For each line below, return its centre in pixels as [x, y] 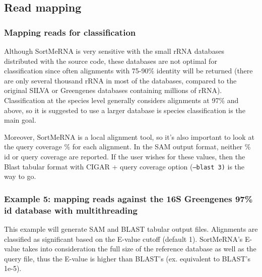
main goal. [20, 120]
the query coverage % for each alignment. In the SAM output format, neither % [127, 147]
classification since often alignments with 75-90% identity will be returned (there [128, 71]
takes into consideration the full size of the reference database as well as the [139, 249]
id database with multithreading [71, 210]
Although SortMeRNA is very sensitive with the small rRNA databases [114, 51]
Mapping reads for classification [70, 32]
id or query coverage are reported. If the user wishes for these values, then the [125, 156]
